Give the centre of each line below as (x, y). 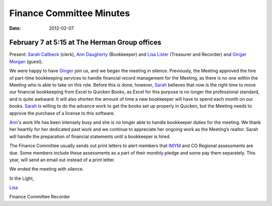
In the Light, (22, 178)
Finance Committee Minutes (70, 13)
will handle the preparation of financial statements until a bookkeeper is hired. (90, 136)
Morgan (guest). (26, 61)
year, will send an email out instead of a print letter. (62, 160)
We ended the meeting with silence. (47, 169)
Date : (15, 28)
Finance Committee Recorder (40, 197)
